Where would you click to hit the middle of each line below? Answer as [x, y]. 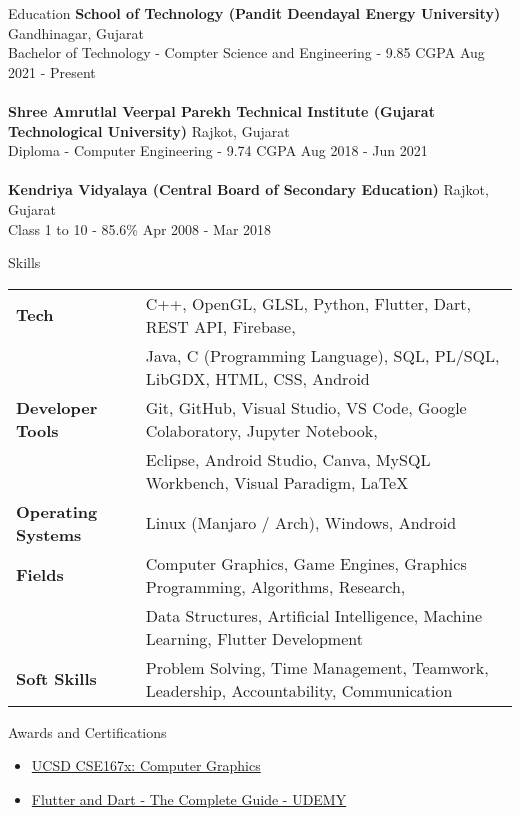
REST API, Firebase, [220, 326]
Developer [57, 407]
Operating [57, 511]
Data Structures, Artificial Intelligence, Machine [314, 615]
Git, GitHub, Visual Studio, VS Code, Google [306, 407]
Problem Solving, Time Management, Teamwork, [317, 667]
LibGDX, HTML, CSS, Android [257, 378]
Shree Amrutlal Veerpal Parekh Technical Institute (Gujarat [221, 110]
